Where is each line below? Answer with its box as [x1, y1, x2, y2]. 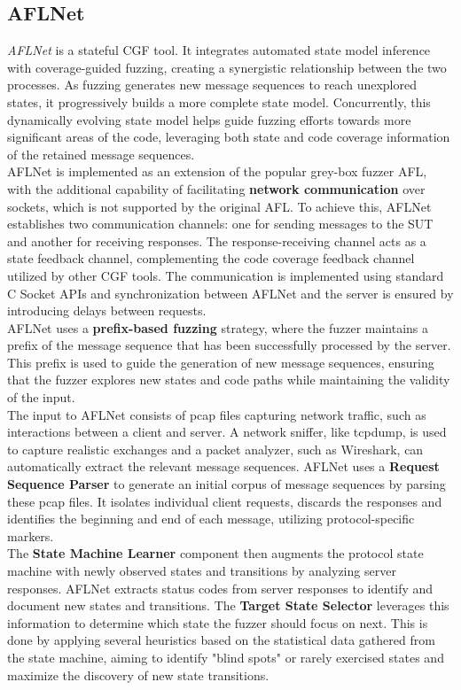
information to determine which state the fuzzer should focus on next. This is [7, 613, 428, 632]
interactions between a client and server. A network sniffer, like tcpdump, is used [7, 423, 447, 441]
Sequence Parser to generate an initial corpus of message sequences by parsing [7, 475, 446, 493]
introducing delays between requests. [7, 301, 207, 320]
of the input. [7, 388, 75, 407]
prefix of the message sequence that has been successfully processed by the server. [7, 336, 451, 354]
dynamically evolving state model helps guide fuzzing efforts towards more [7, 110, 411, 128]
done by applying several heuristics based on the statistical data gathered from [7, 631, 435, 649]
